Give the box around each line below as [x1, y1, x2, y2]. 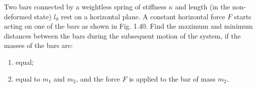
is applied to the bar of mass [129, 73, 216, 84]
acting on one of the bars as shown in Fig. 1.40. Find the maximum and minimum [4, 21, 253, 31]
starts [234, 11, 252, 21]
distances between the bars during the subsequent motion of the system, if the [4, 30, 241, 41]
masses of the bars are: [4, 40, 73, 50]
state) [34, 11, 52, 21]
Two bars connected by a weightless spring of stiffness [4, 1, 167, 11]
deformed [4, 11, 32, 21]
